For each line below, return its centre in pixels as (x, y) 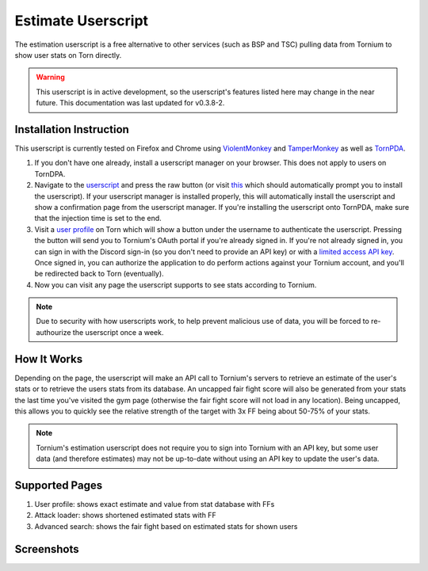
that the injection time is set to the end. (98, 219)
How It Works (49, 359)
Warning (50, 77)
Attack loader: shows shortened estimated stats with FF (126, 516)
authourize (53, 332)
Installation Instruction (72, 129)
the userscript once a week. (118, 332)
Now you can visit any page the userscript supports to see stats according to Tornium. (176, 284)
